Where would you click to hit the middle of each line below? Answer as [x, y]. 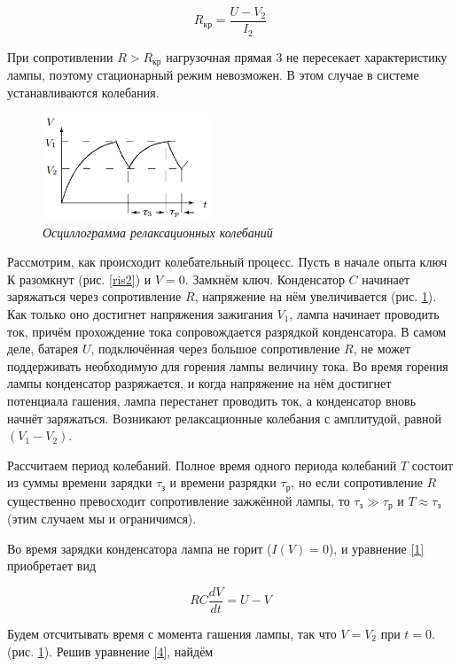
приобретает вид [52, 566]
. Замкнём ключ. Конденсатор [265, 279]
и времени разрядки [223, 482]
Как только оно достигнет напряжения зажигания [140, 313]
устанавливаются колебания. [83, 92]
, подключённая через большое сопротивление [215, 349]
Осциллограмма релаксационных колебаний [158, 232]
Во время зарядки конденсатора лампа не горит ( [140, 548]
